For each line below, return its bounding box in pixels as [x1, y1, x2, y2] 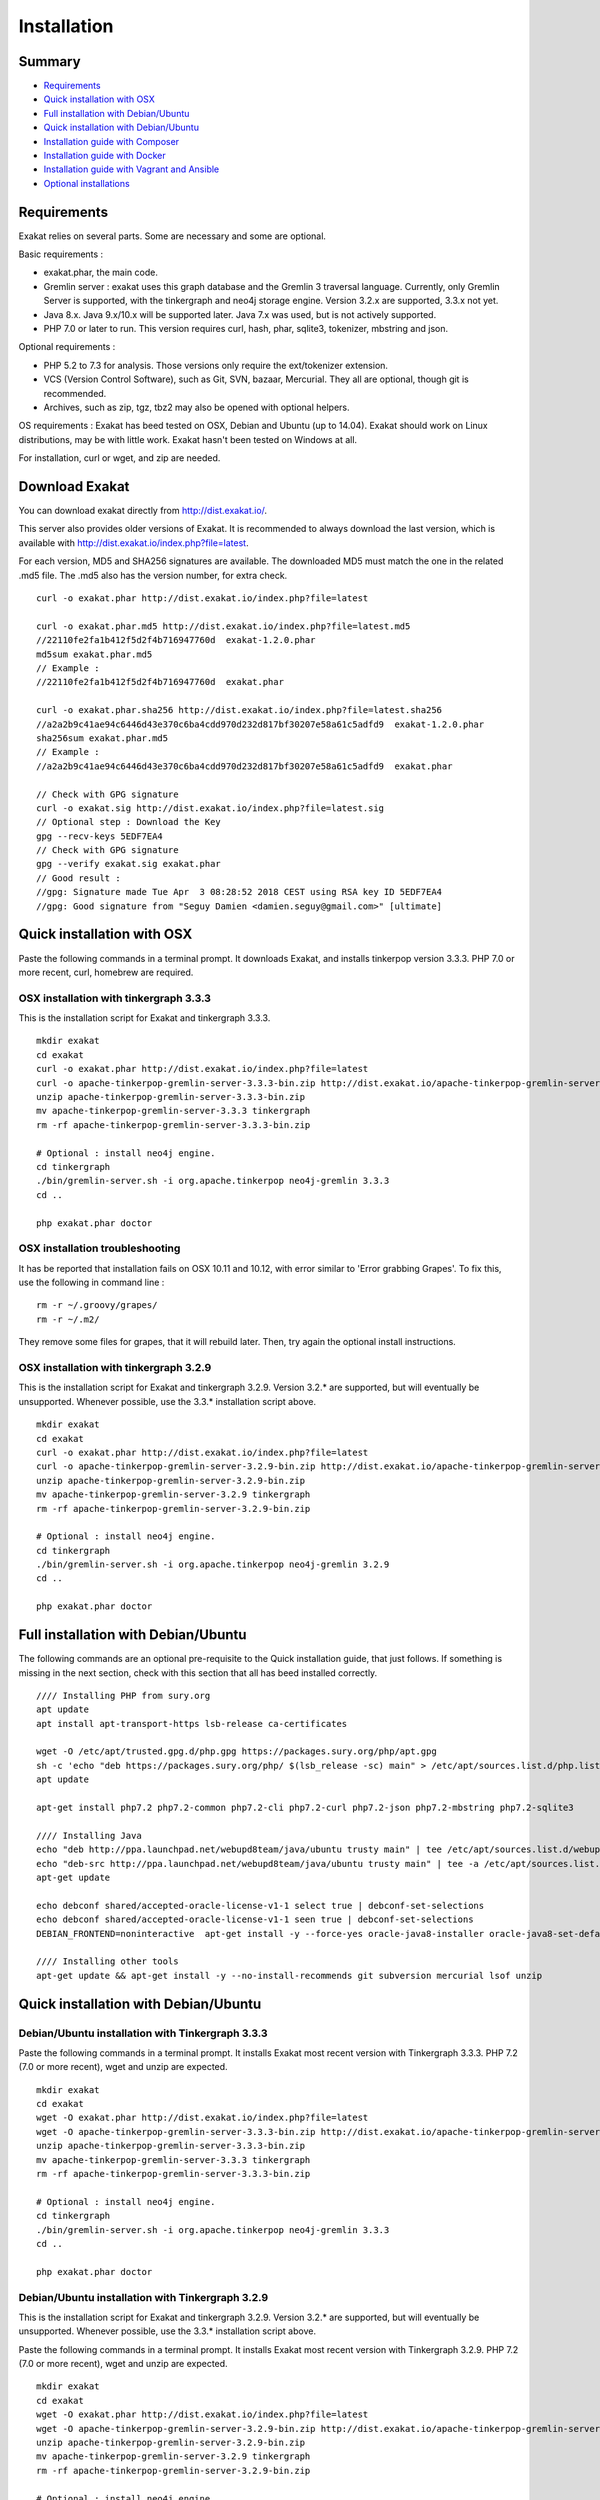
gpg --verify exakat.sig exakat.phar [36, 858, 222, 870]
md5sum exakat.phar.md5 [36, 648, 153, 660]
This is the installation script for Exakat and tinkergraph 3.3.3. [18, 1012, 271, 1024]
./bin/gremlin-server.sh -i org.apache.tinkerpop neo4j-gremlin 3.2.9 [36, 1559, 390, 1570]
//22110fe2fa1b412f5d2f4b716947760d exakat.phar [36, 676, 285, 688]
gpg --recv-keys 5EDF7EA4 [36, 830, 164, 842]
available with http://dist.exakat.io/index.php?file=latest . [18, 536, 249, 549]
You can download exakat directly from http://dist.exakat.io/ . [18, 505, 268, 517]
